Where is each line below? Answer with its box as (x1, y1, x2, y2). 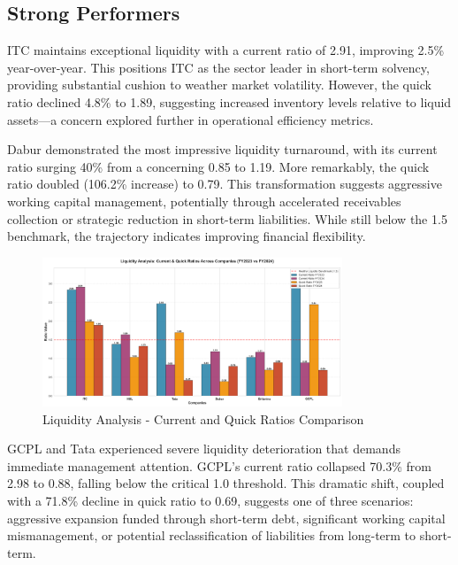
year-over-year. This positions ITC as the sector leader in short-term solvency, (7, 58, 430, 76)
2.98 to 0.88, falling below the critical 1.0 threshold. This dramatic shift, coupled (7, 474, 445, 492)
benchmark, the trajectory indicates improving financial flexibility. (7, 227, 366, 245)
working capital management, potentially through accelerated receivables (7, 191, 401, 210)
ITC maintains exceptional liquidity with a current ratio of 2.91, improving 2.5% (7, 41, 445, 59)
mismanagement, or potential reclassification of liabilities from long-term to (7, 526, 416, 545)
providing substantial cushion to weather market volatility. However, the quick (7, 75, 431, 94)
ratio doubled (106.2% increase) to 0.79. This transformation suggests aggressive (7, 174, 442, 193)
